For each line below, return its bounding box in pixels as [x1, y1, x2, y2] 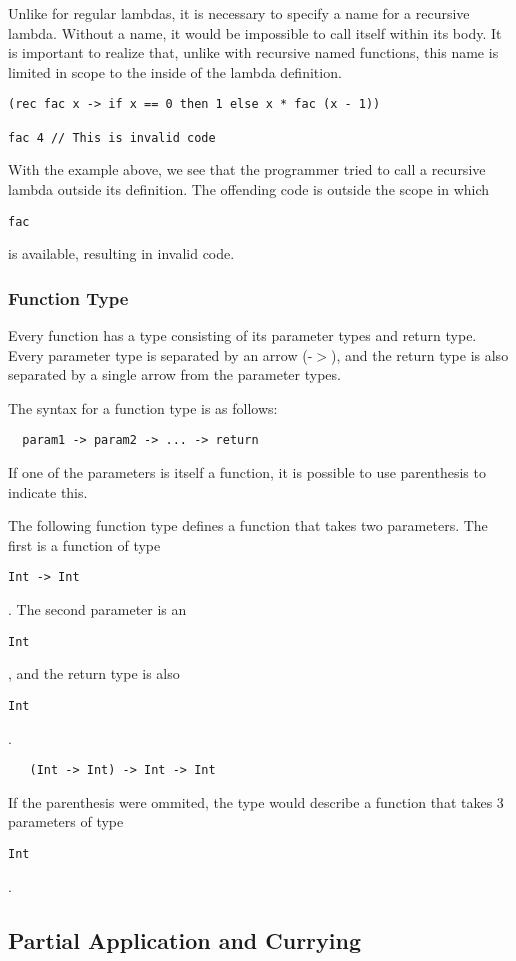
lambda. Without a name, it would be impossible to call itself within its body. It [8, 22, 502, 43]
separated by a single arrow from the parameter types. [8, 364, 341, 385]
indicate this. [8, 481, 88, 502]
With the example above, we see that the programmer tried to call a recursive [8, 159, 486, 180]
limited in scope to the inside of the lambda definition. [8, 61, 342, 82]
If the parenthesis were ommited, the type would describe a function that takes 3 [8, 791, 504, 812]
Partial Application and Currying [8, 924, 362, 955]
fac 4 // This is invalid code [8, 130, 216, 145]
